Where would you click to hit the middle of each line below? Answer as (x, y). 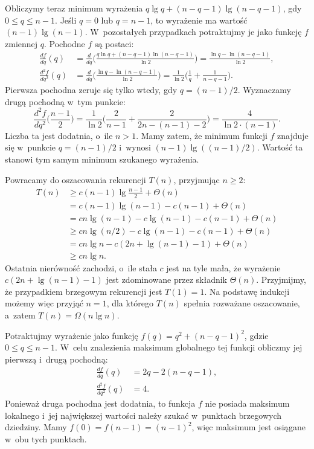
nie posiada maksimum (247, 403)
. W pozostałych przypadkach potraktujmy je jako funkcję (193, 32)
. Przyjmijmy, (281, 279)
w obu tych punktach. (46, 438)
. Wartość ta (280, 147)
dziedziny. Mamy (36, 427)
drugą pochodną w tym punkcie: (65, 101)
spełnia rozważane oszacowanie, (242, 303)
